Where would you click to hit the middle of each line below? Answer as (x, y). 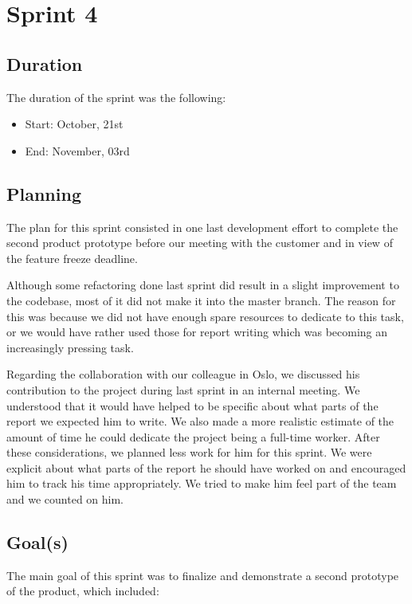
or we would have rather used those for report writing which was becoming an (197, 332)
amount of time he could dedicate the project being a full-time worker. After (193, 436)
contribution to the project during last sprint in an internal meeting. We (183, 389)
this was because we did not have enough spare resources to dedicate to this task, (205, 316)
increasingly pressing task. (70, 347)
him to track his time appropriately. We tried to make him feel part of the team (202, 483)
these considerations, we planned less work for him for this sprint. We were (189, 452)
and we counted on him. (65, 499)
